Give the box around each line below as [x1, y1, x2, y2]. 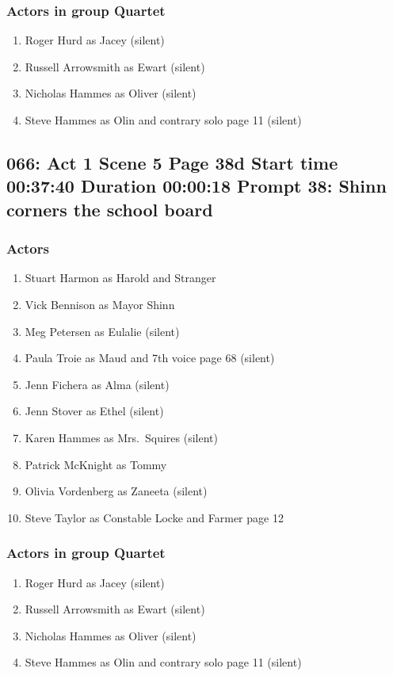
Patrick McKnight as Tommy [25, 456, 167, 472]
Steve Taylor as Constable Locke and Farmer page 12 [25, 509, 284, 525]
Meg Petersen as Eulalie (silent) [25, 323, 180, 339]
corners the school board [6, 197, 213, 221]
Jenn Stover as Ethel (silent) [25, 403, 164, 419]
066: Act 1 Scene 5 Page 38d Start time [6, 150, 338, 174]
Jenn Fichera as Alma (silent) [25, 376, 170, 392]
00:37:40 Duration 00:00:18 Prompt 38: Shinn [6, 174, 387, 198]
